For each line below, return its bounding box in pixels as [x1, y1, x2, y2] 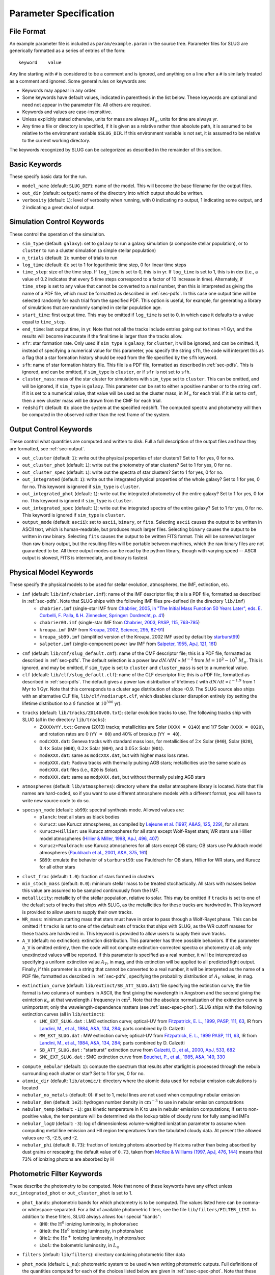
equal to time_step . [22, 319, 66, 325]
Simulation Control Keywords [9, 217, 104, 226]
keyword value [18, 59, 62, 65]
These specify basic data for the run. [9, 173, 87, 180]
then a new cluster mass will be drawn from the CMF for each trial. [22, 397, 162, 403]
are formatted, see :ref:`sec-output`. [9, 445, 86, 451]
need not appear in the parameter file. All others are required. [22, 101, 151, 108]
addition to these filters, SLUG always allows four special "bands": [22, 1214, 161, 1220]
